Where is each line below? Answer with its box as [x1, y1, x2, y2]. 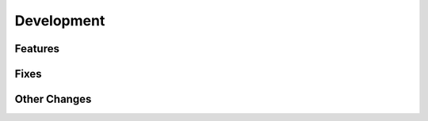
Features [14, 42, 59, 55]
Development [14, 12, 105, 29]
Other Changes [14, 93, 92, 106]
